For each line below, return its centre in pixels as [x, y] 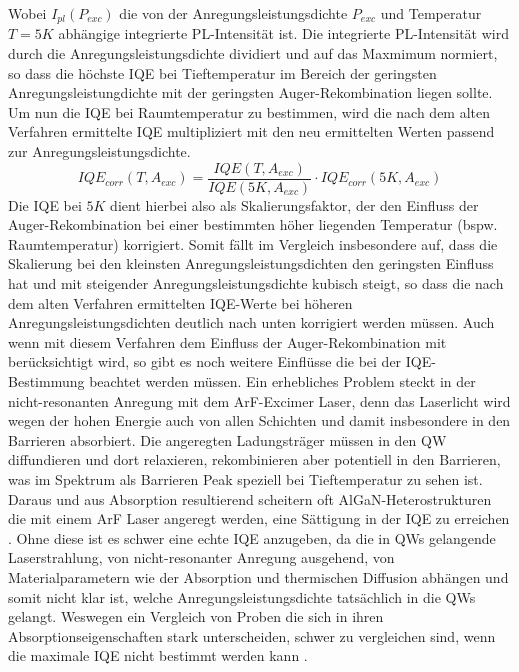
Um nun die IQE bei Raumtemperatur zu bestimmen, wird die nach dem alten [249, 111]
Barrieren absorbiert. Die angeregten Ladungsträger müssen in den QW [227, 439]
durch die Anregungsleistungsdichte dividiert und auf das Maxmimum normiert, [253, 53]
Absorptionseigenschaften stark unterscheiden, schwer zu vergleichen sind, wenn [252, 635]
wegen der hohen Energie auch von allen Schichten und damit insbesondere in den [259, 420]
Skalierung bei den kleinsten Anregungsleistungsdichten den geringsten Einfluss [251, 263]
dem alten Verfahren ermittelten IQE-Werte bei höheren [180, 302]
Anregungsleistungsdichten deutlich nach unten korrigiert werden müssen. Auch [251, 322]
